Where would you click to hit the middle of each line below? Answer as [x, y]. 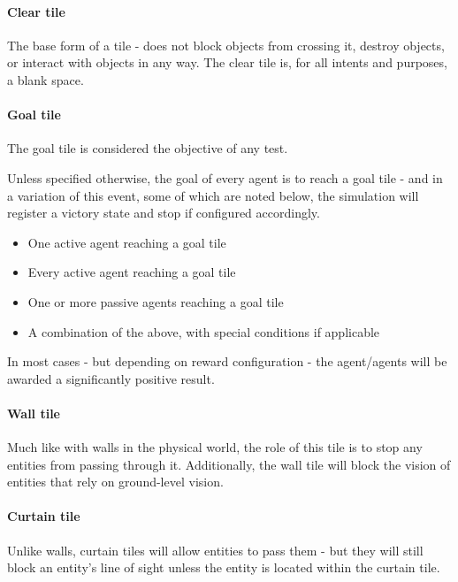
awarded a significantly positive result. [111, 378]
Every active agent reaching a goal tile [132, 272]
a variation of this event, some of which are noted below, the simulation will [213, 195]
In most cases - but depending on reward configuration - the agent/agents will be [227, 361]
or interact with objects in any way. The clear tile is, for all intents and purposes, [227, 62]
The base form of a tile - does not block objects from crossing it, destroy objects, [226, 45]
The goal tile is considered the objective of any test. [148, 148]
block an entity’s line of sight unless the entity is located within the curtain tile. [224, 567]
